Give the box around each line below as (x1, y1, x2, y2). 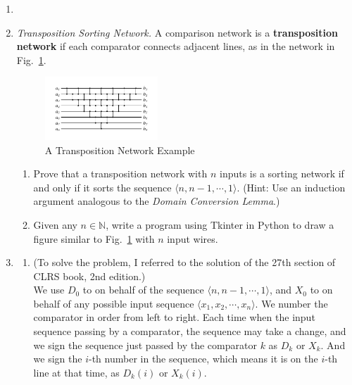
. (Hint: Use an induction (237, 179, 346, 194)
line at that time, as (33, 365, 120, 379)
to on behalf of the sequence (82, 282, 204, 297)
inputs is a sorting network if (219, 166, 344, 181)
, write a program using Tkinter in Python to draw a (106, 217, 334, 232)
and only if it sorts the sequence (33, 179, 172, 194)
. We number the (255, 296, 328, 310)
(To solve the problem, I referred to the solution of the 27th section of (33, 255, 336, 270)
